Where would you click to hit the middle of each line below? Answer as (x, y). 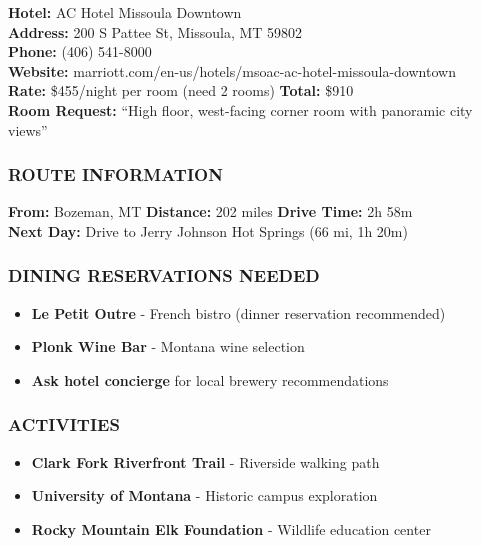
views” (28, 129)
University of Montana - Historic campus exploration (204, 495)
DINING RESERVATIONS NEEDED (164, 275)
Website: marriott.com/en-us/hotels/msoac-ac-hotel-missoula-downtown (232, 70)
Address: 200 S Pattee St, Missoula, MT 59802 (155, 31)
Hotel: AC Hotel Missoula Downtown (125, 12)
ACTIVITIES (64, 424)
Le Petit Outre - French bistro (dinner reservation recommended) (238, 312)
